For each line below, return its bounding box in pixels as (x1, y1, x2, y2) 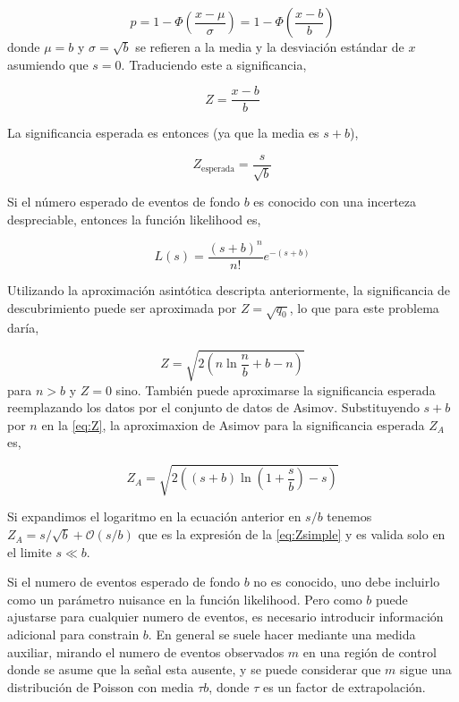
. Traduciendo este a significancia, (121, 55, 307, 73)
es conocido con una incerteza (253, 192, 417, 211)
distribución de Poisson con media (7, 677, 194, 696)
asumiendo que (7, 55, 89, 73)
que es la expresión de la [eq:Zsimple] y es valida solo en (138, 525, 446, 544)
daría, (7, 318, 39, 337)
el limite (7, 542, 52, 561)
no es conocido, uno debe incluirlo (253, 572, 440, 591)
